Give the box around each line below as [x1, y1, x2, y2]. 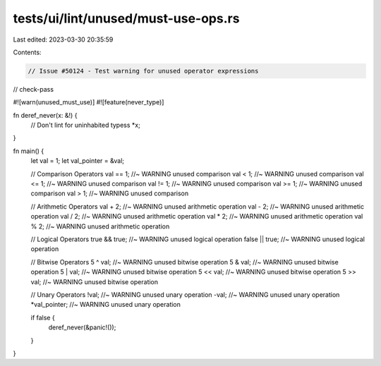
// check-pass [13, 85, 54, 93]
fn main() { [13, 147, 44, 155]
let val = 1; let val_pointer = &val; [30, 157, 125, 165]
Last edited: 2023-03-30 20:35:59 [13, 35, 114, 44]
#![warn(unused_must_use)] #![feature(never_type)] [13, 98, 164, 106]
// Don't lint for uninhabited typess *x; [30, 121, 140, 130]
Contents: [13, 48, 42, 56]
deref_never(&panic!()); [48, 323, 116, 331]
